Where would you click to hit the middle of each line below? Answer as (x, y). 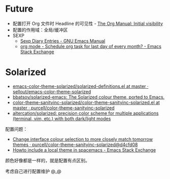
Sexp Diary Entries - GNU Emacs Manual (63, 41)
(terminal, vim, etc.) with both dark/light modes (62, 118)
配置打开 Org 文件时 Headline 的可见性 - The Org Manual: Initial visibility (88, 23)
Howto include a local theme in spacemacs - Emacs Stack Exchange (84, 150)
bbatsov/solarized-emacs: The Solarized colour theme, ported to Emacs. (89, 97)
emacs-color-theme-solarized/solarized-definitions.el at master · (80, 86)
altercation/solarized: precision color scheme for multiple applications (86, 113)
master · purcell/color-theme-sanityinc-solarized (64, 108)
